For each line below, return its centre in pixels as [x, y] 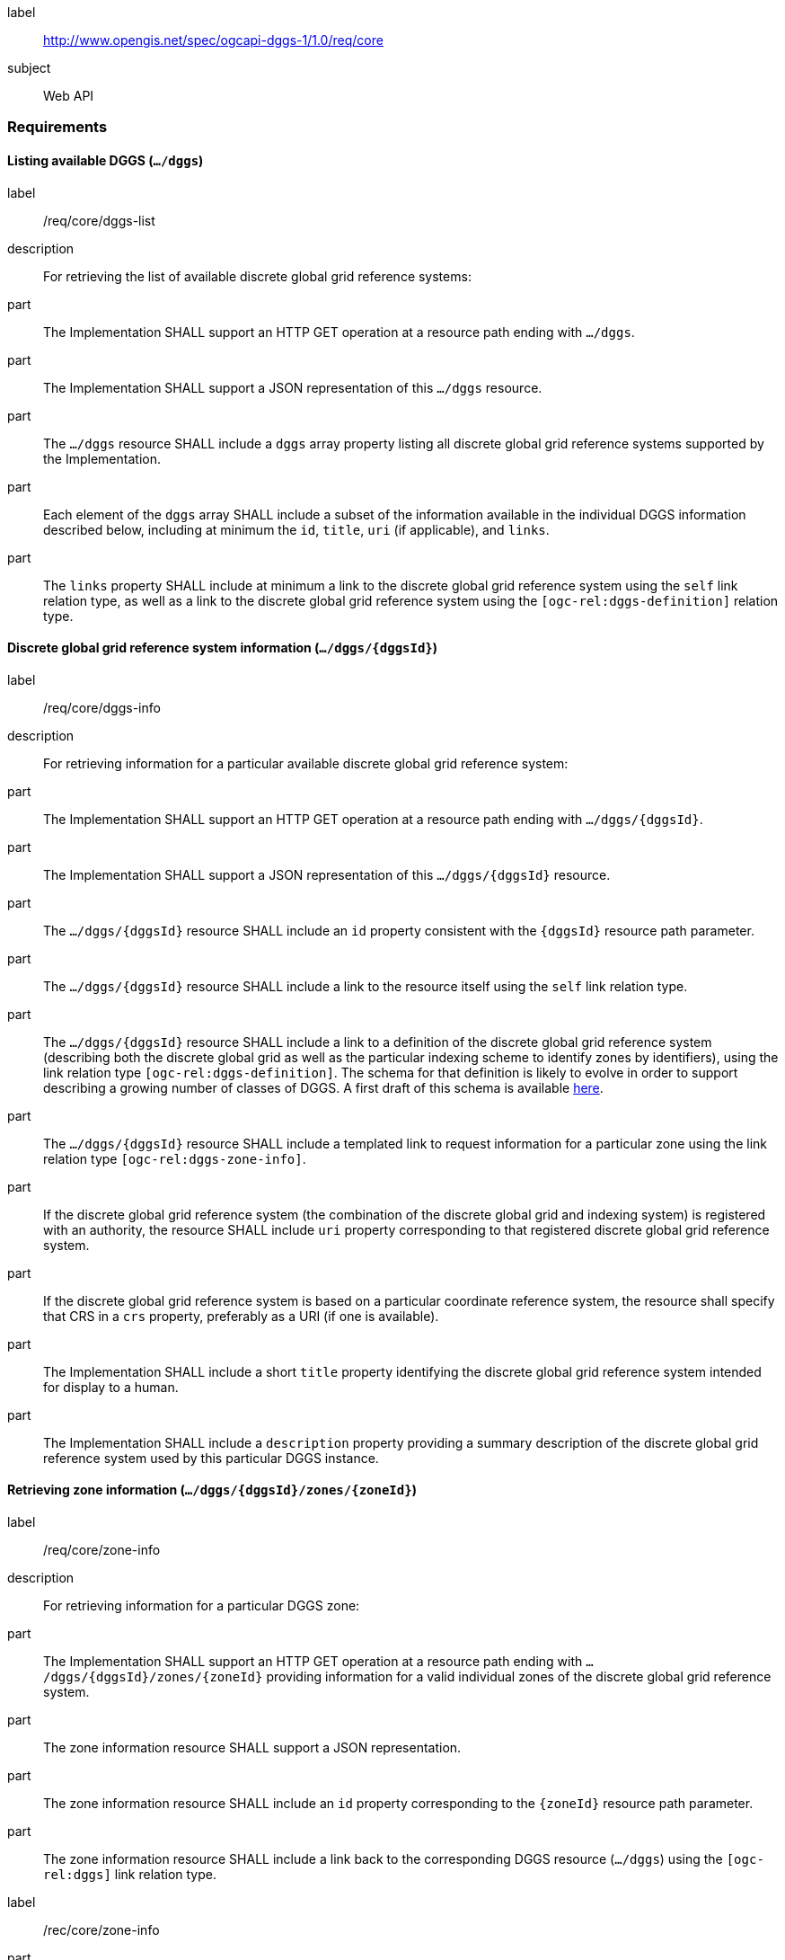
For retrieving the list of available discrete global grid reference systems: [257, 276]
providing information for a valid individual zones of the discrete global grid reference [519, 1677]
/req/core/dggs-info [102, 707]
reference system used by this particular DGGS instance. [211, 1458]
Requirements [57, 127]
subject [29, 68]
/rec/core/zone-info [101, 1930]
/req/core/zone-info [102, 1550]
